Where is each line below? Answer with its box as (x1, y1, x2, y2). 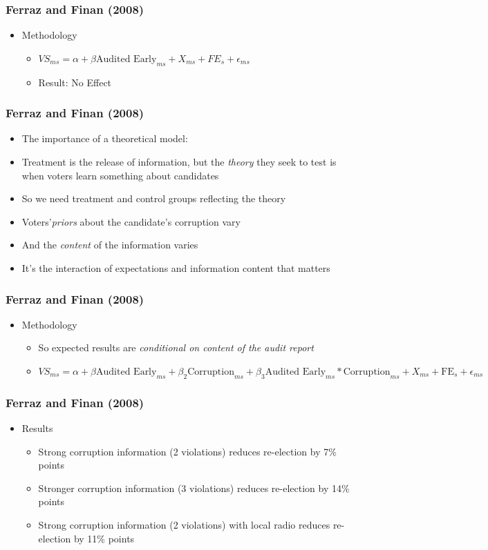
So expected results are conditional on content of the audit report (38, 340, 314, 355)
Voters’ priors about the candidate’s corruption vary (21, 214, 241, 228)
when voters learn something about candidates (21, 168, 219, 182)
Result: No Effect (38, 75, 112, 89)
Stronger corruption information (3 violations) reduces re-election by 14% (38, 480, 350, 495)
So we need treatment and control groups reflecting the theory (21, 191, 286, 206)
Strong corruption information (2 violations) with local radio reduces (38, 517, 330, 531)
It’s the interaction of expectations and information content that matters (21, 260, 330, 275)
